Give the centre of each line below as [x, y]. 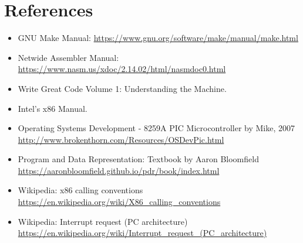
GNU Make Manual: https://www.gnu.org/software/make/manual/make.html [158, 38]
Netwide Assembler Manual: [68, 57]
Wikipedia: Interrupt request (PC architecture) [103, 221]
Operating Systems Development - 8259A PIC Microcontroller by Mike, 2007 [156, 128]
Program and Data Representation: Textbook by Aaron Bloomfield [138, 159]
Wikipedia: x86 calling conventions [80, 190]
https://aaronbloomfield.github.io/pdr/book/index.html [119, 170]
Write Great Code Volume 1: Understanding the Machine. [122, 88]
